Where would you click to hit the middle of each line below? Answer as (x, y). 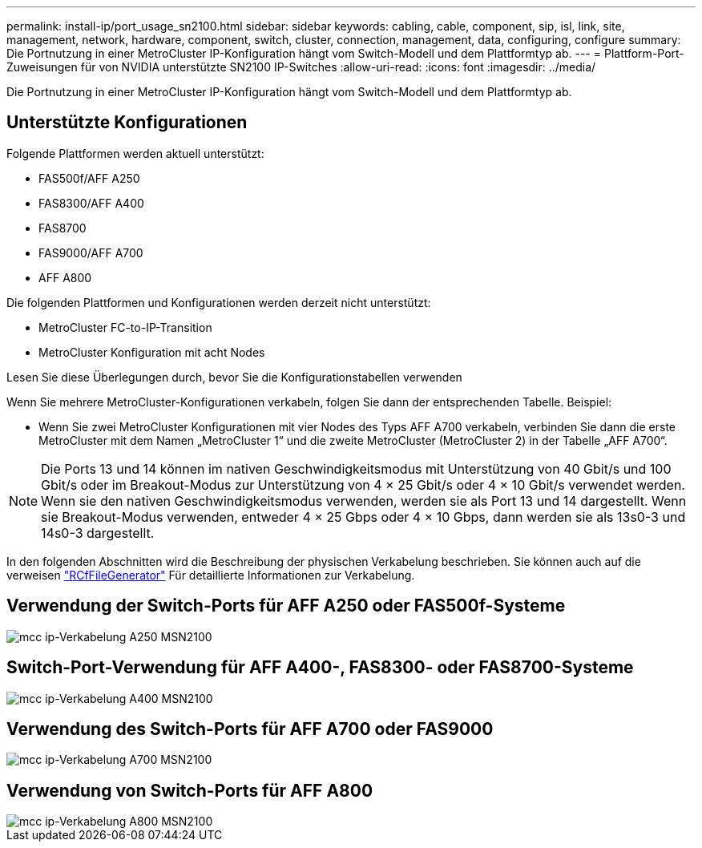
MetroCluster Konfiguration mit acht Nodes (152, 352)
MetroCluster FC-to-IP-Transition (125, 327)
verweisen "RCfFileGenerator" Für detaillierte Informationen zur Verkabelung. (211, 575)
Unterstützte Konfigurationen (127, 123)
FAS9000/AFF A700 (91, 252)
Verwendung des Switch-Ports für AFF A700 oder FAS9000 (250, 729)
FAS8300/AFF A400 (91, 203)
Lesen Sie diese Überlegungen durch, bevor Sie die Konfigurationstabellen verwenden (234, 377)
